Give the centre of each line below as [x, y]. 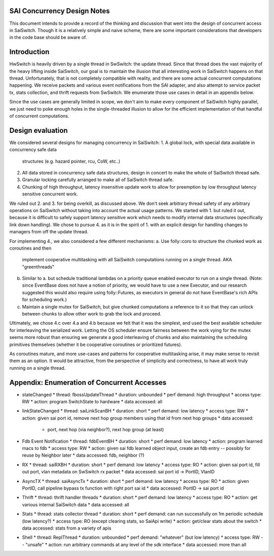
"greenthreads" [38, 267]
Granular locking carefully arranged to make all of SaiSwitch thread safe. [98, 180]
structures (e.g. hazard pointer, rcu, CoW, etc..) [71, 161]
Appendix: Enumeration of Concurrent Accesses [88, 382]
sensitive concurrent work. [50, 194]
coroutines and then [30, 248]
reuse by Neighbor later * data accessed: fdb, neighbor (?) [83, 455]
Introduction [29, 52]
